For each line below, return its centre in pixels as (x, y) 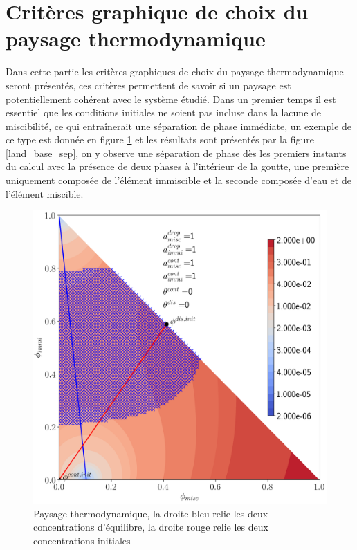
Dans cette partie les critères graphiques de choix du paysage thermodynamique (175, 72)
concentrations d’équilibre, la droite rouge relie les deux (151, 527)
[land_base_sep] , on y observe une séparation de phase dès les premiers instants (176, 153)
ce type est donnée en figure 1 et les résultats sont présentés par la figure (160, 139)
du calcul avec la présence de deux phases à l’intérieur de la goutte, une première (177, 166)
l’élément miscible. (45, 193)
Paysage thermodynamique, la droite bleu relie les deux (151, 513)
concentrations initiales (82, 541)
